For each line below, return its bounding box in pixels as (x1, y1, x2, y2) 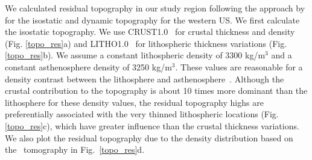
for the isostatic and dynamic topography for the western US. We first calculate (5, 13, 300, 26)
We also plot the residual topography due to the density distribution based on (5, 131, 293, 144)
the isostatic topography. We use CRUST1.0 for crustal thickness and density (5, 25, 295, 38)
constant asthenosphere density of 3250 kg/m (5, 60, 172, 73)
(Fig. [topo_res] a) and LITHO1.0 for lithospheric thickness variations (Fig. (5, 37, 287, 49)
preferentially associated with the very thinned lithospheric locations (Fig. (5, 108, 279, 120)
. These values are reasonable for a (175, 60, 303, 73)
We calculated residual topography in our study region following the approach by (5, 2, 305, 14)
